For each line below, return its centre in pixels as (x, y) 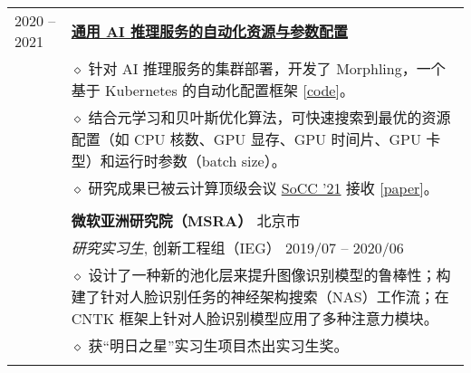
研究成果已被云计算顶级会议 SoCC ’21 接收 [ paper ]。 (263, 188)
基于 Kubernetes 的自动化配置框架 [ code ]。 (212, 90)
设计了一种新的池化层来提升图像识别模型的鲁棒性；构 (269, 275)
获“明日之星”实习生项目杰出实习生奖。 (218, 345)
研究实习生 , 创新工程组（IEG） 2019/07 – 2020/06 (237, 248)
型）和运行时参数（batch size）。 (178, 161)
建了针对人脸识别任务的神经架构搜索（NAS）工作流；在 (260, 296)
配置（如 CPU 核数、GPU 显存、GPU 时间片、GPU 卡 (256, 139)
